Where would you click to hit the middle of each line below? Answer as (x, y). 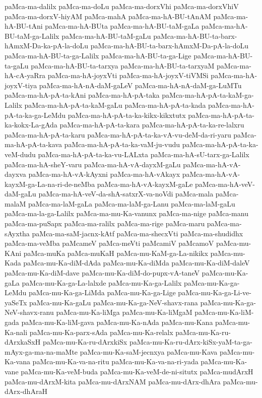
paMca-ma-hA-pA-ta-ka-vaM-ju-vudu (122, 144)
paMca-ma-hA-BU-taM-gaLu (106, 36)
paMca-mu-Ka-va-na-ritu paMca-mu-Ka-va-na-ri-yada (115, 361)
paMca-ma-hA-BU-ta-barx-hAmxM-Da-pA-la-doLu (170, 46)
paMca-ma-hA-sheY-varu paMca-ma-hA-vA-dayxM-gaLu (93, 164)
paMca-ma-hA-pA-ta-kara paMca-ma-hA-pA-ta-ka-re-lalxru (152, 125)
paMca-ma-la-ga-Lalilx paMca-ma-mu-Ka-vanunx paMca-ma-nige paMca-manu (126, 213)
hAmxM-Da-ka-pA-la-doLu (47, 46)
